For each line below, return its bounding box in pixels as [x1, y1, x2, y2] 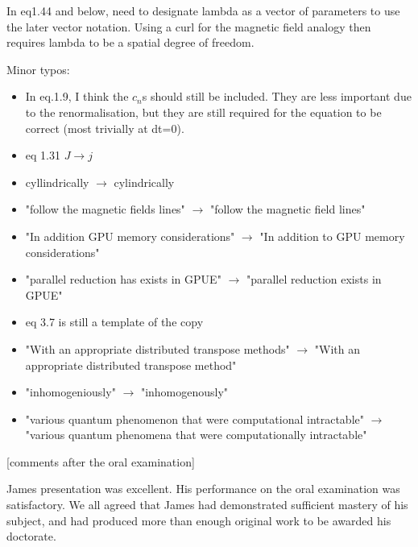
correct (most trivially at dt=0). [25, 119, 184, 136]
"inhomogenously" [140, 383, 229, 400]
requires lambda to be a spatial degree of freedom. [6, 34, 255, 51]
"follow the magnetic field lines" [209, 201, 366, 218]
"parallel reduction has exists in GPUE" [25, 271, 221, 288]
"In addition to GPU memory [259, 227, 405, 244]
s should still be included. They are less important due [142, 88, 412, 105]
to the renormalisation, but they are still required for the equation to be [25, 103, 382, 120]
